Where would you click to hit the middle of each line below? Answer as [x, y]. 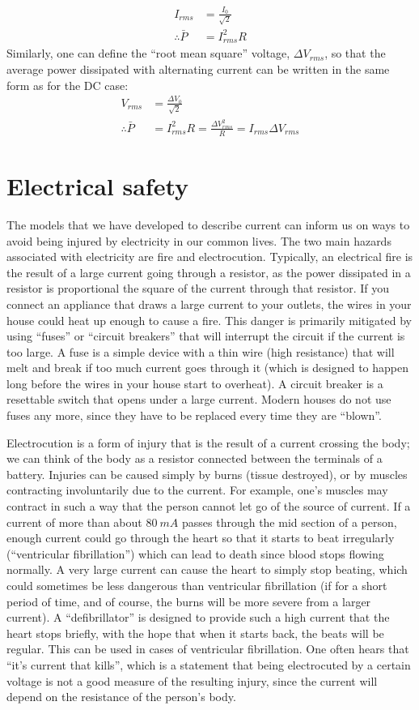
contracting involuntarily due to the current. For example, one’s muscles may [197, 490]
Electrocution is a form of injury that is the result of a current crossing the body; [208, 442]
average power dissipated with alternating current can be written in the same [198, 69]
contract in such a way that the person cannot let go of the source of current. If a [209, 506]
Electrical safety [98, 186]
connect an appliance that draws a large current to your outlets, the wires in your [209, 304]
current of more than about [74, 522]
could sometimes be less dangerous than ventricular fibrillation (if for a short [197, 585]
